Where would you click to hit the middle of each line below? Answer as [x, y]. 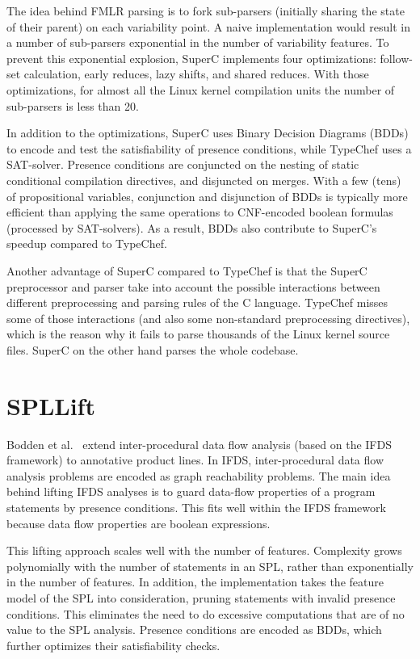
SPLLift [51, 405]
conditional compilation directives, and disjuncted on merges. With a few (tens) [204, 180]
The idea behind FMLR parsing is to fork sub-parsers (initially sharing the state [206, 10]
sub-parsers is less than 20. [73, 105]
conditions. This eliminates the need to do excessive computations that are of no [206, 613]
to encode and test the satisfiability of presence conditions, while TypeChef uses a [209, 148]
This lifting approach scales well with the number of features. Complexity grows [204, 550]
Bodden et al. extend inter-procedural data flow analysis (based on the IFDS [199, 444]
